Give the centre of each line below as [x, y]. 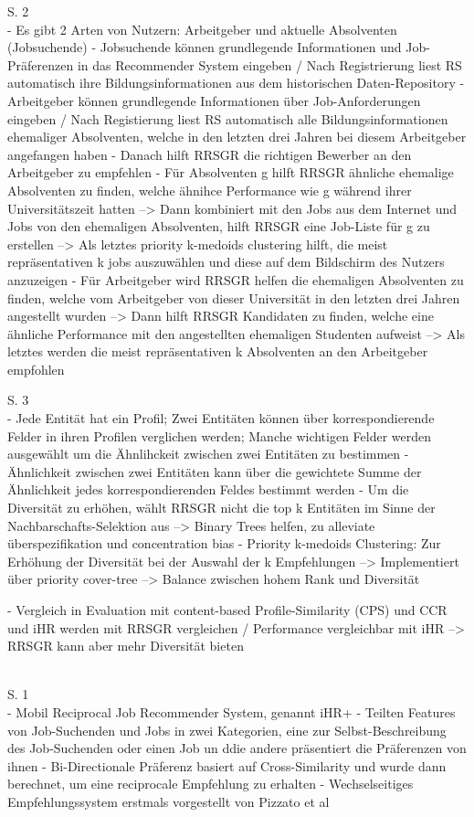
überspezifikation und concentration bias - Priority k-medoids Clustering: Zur [224, 543]
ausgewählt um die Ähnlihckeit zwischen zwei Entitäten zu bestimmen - [208, 454]
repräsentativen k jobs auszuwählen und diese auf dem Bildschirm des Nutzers [226, 262]
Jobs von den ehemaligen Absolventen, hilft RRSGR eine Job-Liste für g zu [219, 226]
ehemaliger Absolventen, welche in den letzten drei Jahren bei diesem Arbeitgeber [237, 137]
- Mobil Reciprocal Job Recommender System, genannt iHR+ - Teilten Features [232, 711]
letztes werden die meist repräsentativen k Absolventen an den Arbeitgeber [218, 351]
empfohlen [36, 369]
